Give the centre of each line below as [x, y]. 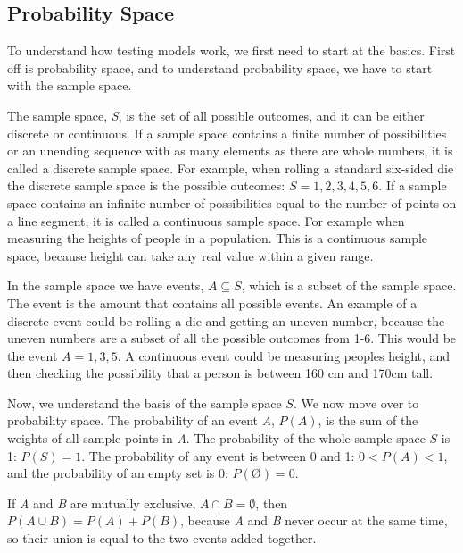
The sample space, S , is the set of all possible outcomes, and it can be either [216, 115]
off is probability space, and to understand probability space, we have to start [220, 67]
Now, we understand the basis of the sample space [145, 402]
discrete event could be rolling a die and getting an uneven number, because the [226, 320]
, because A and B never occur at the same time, [314, 520]
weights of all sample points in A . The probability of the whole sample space [216, 438]
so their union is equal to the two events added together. [162, 538]
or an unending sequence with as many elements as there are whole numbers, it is [230, 151]
